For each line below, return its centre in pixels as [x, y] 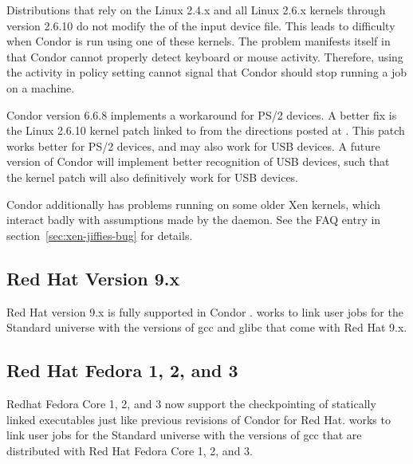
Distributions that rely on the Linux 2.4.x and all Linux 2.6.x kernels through [196, 10]
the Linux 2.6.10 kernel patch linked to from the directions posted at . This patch [206, 130]
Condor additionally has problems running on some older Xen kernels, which [194, 204]
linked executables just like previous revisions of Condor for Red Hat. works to [199, 419]
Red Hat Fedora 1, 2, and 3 [122, 370]
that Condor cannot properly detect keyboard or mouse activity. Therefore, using [205, 56]
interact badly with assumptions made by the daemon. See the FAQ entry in [194, 220]
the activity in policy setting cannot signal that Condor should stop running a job [207, 72]
